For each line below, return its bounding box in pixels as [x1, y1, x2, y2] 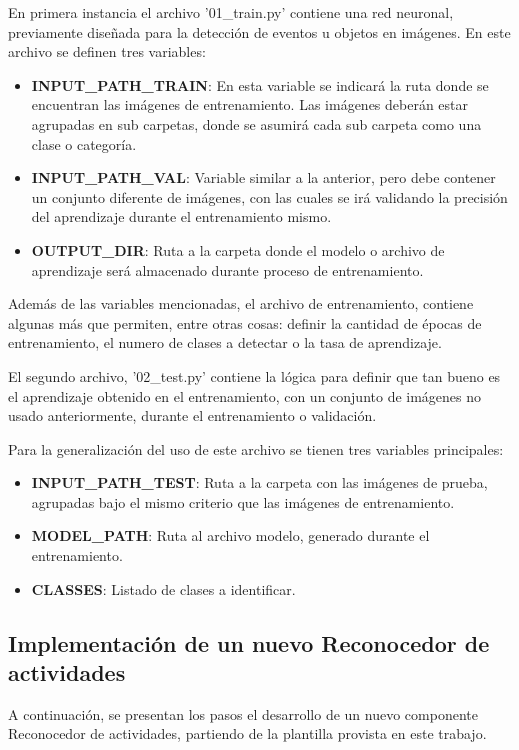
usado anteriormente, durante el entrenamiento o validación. [8, 405, 377, 426]
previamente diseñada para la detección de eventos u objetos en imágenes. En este [8, 21, 511, 42]
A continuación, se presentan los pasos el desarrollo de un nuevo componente [8, 703, 478, 724]
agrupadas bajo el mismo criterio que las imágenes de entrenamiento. [31, 491, 455, 512]
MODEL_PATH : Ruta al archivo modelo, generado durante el [31, 525, 430, 546]
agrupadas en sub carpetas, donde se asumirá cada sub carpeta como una [31, 113, 482, 134]
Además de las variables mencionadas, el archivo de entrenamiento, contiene [8, 293, 474, 314]
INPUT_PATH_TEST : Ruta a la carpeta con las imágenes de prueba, [31, 472, 488, 493]
